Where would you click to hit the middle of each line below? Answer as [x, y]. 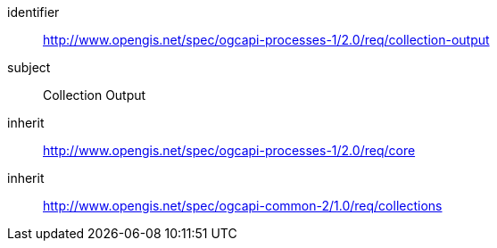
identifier [33, 12]
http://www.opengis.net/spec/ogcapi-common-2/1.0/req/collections [243, 206]
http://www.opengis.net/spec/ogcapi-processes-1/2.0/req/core [229, 150]
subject [29, 67]
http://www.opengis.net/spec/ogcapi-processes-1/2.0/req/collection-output [266, 40]
